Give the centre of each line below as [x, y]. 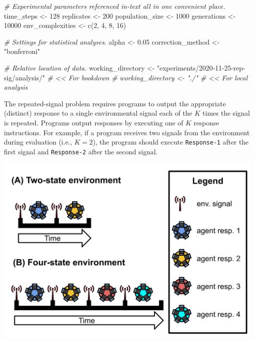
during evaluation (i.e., [38, 142]
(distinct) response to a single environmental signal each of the [98, 113]
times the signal [226, 113]
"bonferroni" [22, 51]
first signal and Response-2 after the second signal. [81, 151]
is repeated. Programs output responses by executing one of [94, 122]
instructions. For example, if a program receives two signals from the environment [127, 132]
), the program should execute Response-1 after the [171, 142]
